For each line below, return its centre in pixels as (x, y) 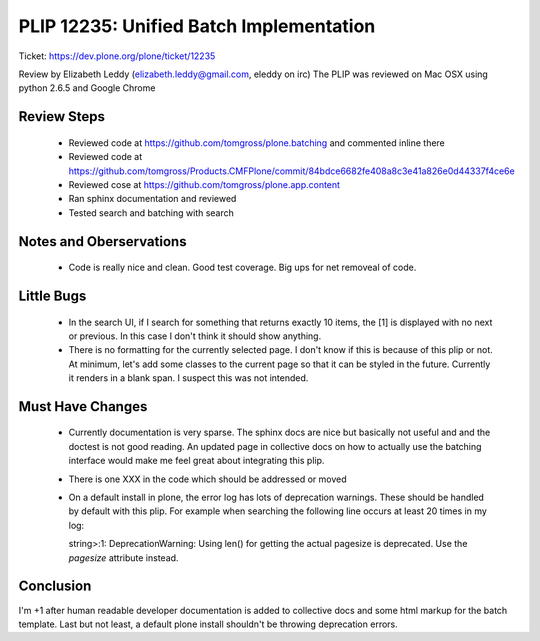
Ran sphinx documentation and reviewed (152, 199)
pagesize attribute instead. (123, 557)
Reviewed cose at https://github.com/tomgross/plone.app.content (204, 184)
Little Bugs (52, 295)
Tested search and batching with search (151, 212)
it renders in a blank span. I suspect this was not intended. (188, 378)
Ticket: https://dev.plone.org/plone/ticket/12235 (117, 56)
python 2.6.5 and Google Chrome (87, 88)
